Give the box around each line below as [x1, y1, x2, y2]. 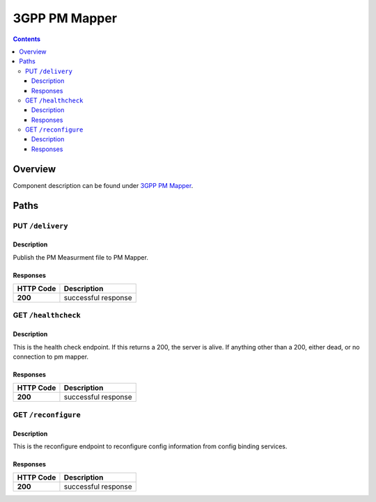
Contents [13, 35, 41, 43]
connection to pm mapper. [13, 352, 89, 361]
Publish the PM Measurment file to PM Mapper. [13, 253, 149, 261]
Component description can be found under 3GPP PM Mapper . [13, 181, 194, 189]
